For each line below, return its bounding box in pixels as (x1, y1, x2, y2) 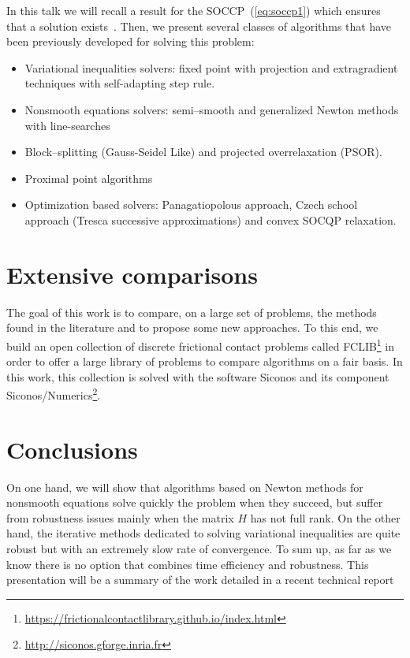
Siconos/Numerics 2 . (6, 385, 101, 403)
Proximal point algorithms (24, 169, 153, 186)
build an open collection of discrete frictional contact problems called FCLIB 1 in (6, 335, 395, 354)
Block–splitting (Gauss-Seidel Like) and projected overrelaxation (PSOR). (24, 143, 382, 160)
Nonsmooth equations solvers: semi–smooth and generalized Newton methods (24, 101, 399, 117)
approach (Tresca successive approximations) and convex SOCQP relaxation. (24, 211, 397, 228)
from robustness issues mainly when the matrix (6, 509, 234, 526)
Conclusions (6, 433, 138, 465)
